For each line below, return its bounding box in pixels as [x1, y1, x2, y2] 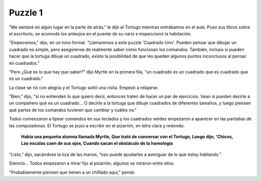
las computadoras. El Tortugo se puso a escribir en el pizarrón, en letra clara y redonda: [9, 122, 184, 128]
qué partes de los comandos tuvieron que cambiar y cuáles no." [9, 107, 137, 113]
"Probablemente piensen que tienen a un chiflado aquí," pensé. [9, 169, 136, 175]
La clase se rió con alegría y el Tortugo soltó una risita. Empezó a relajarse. [9, 85, 159, 90]
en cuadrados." [9, 60, 40, 66]
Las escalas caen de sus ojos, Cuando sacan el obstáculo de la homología [21, 140, 173, 146]
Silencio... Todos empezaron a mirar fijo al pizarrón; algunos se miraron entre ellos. [9, 160, 175, 166]
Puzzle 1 [9, 7, 43, 18]
